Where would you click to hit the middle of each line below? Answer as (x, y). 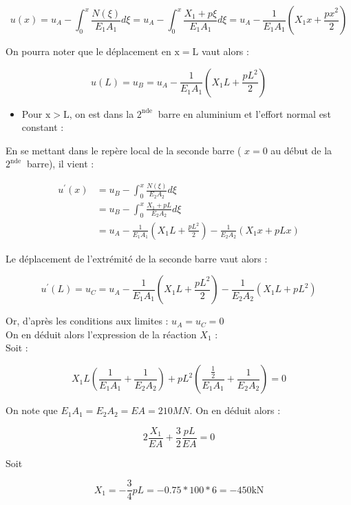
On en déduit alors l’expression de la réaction (101, 334)
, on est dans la (102, 113)
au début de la (301, 150)
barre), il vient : (60, 164)
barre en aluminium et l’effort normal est (244, 113)
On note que (32, 410)
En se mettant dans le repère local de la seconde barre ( (124, 150)
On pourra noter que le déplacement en (88, 51)
